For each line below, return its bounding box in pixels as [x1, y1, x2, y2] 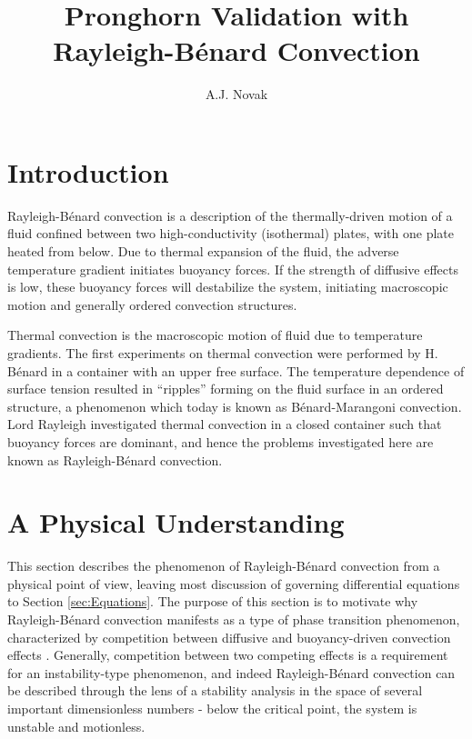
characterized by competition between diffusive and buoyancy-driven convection [7, 627, 451, 646]
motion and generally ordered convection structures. [7, 295, 297, 314]
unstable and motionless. [7, 716, 146, 735]
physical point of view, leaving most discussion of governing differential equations [7, 574, 460, 593]
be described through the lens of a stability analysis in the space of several [7, 681, 423, 700]
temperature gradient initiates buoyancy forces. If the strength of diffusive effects [7, 259, 459, 278]
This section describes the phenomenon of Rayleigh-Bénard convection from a [7, 556, 440, 575]
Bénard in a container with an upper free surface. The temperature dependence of [7, 361, 465, 380]
